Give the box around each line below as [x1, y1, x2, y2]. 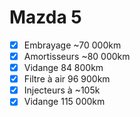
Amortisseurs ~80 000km [23, 51, 131, 62]
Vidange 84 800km [23, 62, 104, 74]
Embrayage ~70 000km [23, 39, 122, 51]
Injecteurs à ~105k [23, 84, 101, 96]
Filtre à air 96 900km [23, 73, 111, 85]
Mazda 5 [9, 6, 82, 29]
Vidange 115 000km [23, 96, 106, 108]
